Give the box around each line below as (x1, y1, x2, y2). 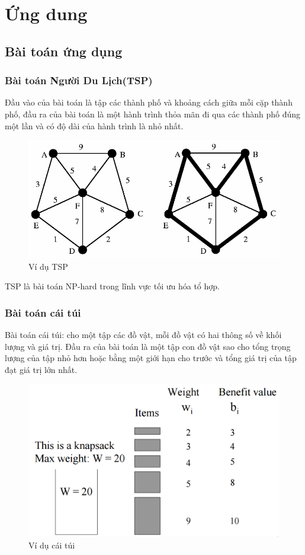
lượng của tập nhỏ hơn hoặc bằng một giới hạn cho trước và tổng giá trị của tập (5, 352, 297, 364)
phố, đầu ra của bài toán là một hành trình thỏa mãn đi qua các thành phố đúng (5, 107, 301, 120)
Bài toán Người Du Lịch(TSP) (5, 73, 153, 88)
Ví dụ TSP (28, 260, 68, 272)
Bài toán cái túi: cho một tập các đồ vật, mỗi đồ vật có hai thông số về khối (5, 328, 282, 341)
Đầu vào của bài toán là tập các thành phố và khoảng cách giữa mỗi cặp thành (5, 96, 293, 109)
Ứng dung (5, 1, 88, 25)
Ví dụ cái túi (28, 538, 75, 551)
